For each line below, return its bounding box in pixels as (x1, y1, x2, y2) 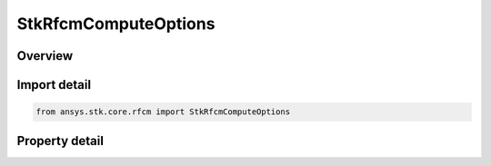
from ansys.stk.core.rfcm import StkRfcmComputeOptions (35, 107, 291, 117)
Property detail (16, 132, 105, 149)
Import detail (16, 77, 91, 93)
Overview (16, 48, 74, 63)
